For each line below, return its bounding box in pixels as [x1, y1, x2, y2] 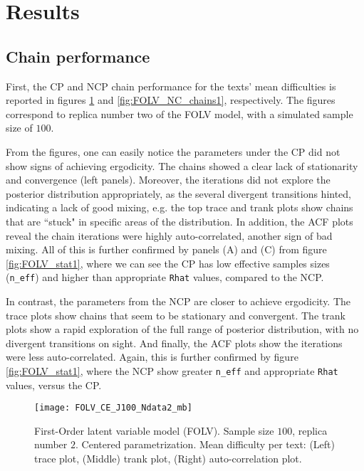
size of [6, 120, 33, 135]
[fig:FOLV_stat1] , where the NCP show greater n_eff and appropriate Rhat [6, 363, 338, 378]
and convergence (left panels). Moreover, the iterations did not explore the [6, 172, 331, 187]
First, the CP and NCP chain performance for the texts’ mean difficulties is [6, 78, 336, 93]
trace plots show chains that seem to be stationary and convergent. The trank [6, 307, 345, 322]
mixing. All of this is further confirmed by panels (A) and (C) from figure [6, 242, 327, 257]
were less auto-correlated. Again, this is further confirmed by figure [6, 349, 298, 364]
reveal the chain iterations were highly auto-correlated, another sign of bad [6, 228, 333, 243]
